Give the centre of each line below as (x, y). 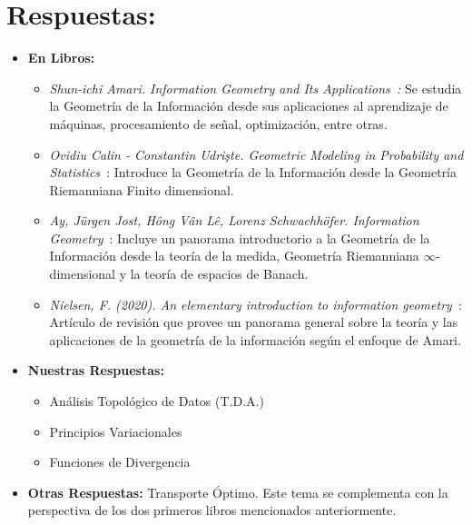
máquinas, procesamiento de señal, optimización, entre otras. (218, 123)
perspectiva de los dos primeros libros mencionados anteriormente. (212, 510)
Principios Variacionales (116, 431)
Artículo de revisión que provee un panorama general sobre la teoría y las (254, 322)
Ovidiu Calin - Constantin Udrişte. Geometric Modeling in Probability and (256, 154)
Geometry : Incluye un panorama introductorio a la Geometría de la (240, 238)
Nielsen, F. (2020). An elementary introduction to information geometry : (256, 304)
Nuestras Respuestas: (96, 370)
